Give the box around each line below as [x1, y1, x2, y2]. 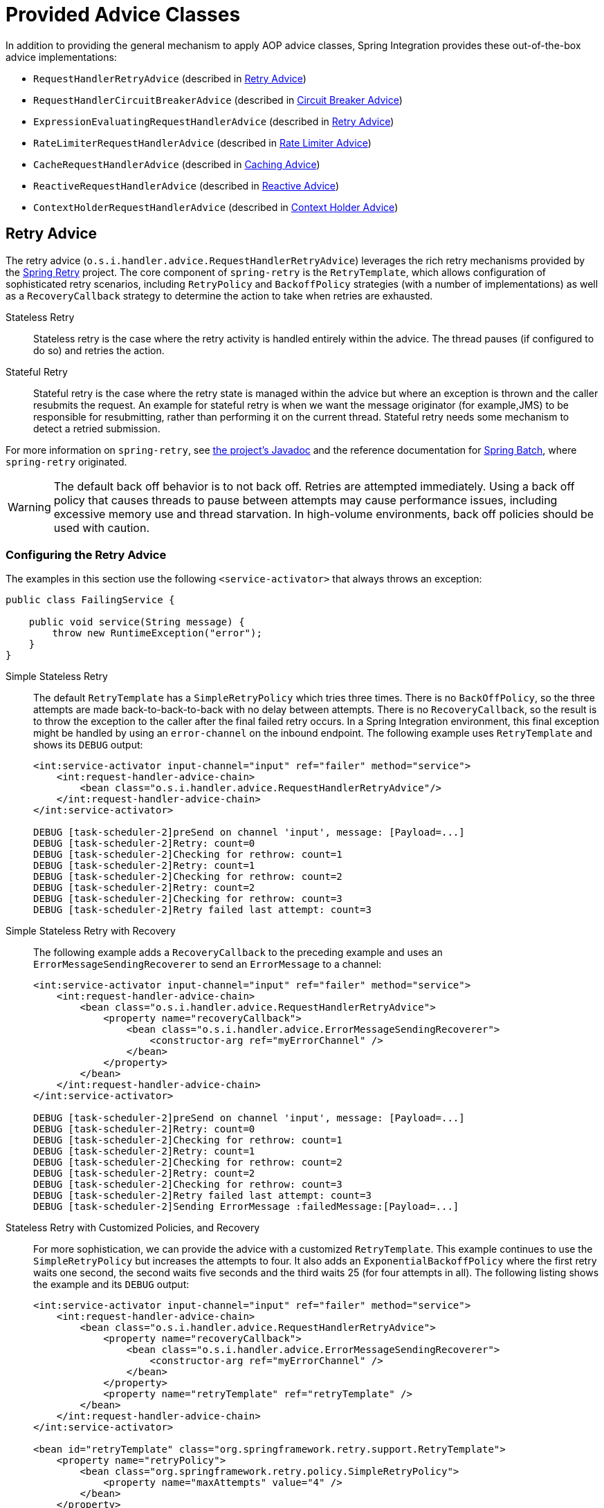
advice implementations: [6, 50, 117, 63]
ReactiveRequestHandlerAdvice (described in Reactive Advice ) [33, 179, 339, 192]
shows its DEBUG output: [33, 739, 143, 751]
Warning [8, 499, 51, 514]
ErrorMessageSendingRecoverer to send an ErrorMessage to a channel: [33, 958, 382, 971]
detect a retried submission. [33, 422, 161, 434]
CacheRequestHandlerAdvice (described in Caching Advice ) [33, 158, 320, 170]
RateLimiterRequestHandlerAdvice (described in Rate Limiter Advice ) [33, 136, 372, 149]
